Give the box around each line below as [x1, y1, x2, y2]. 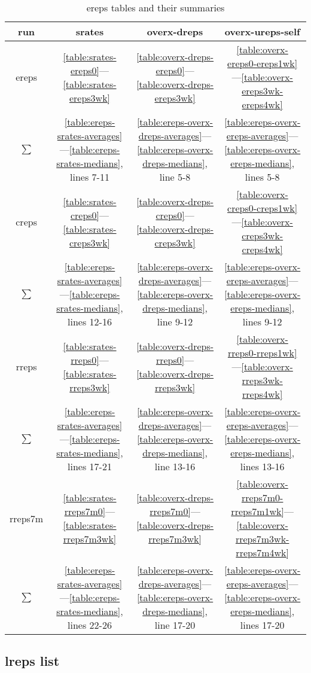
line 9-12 [157, 315, 193, 328]
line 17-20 [154, 618, 196, 632]
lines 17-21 [68, 459, 112, 473]
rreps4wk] [242, 387, 283, 401]
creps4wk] [242, 242, 283, 256]
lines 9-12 [242, 315, 282, 328]
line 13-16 [154, 459, 196, 473]
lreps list [5, 651, 60, 670]
